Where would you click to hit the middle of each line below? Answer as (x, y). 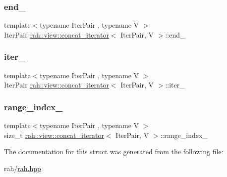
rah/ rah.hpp (23, 168)
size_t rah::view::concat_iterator (54, 135)
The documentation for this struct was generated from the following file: (114, 152)
